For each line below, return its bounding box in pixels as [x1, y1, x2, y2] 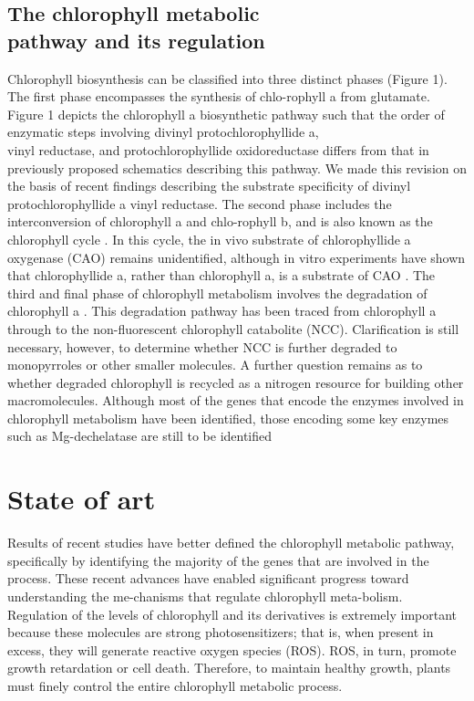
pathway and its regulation [7, 26, 265, 54]
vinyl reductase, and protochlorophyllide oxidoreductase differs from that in [7, 140, 429, 159]
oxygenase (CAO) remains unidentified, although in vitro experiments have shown [7, 247, 466, 267]
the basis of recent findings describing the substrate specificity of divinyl [7, 176, 411, 195]
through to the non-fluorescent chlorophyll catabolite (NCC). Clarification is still [7, 319, 459, 338]
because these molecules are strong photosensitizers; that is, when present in [7, 623, 434, 642]
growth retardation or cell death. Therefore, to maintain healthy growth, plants [7, 658, 451, 677]
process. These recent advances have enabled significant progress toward [7, 569, 409, 588]
